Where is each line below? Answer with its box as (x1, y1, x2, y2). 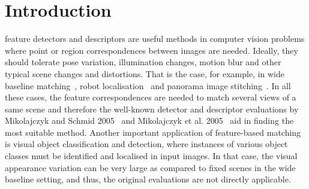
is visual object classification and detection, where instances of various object (5, 138, 288, 150)
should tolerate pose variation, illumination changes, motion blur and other (5, 56, 281, 68)
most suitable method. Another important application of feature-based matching (5, 126, 301, 138)
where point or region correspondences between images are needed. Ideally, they (5, 44, 298, 56)
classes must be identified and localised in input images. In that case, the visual (5, 150, 298, 162)
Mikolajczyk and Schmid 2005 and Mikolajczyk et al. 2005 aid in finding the (5, 114, 294, 127)
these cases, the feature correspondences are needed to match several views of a (5, 91, 296, 103)
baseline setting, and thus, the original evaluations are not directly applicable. (5, 173, 291, 185)
